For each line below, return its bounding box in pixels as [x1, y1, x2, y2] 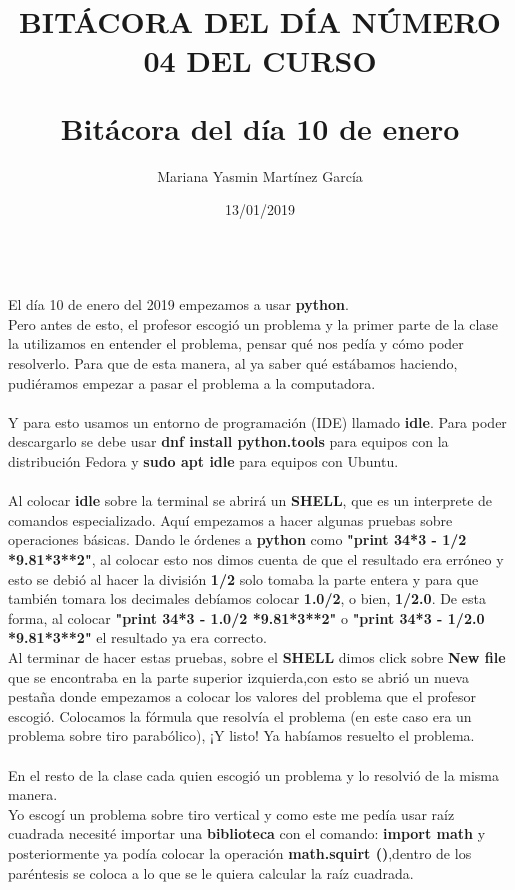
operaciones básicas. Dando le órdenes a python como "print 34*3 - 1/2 [8, 529, 467, 550]
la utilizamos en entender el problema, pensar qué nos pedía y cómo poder [8, 333, 464, 354]
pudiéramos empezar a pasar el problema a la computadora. [8, 372, 376, 393]
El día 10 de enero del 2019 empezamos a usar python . [8, 294, 349, 315]
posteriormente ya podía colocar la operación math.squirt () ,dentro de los [8, 842, 472, 863]
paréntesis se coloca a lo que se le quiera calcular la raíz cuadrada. [8, 862, 414, 883]
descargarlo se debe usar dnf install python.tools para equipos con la [8, 431, 449, 452]
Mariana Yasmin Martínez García [157, 165, 363, 186]
